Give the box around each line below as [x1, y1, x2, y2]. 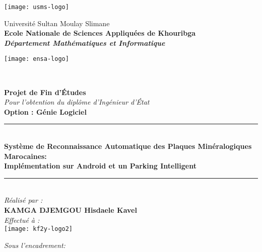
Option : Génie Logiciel [4, 106, 87, 117]
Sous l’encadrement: [4, 239, 65, 250]
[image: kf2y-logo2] [4, 225, 73, 233]
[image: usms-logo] [4, 4, 69, 11]
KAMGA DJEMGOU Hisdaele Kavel [4, 205, 137, 215]
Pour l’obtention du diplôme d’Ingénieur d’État [4, 97, 150, 107]
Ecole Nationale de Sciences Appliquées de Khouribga [4, 28, 196, 38]
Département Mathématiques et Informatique [4, 37, 165, 48]
